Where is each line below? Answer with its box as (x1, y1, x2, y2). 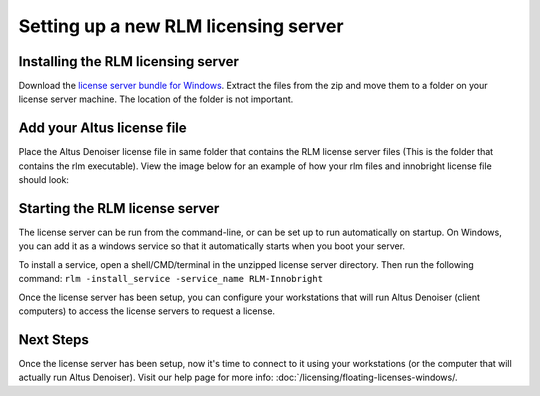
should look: (18, 174, 70, 186)
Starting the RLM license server (18, 200, 220, 217)
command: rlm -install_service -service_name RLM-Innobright (18, 273, 324, 285)
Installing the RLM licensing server (18, 53, 240, 70)
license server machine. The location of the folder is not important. (18, 93, 294, 105)
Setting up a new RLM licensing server (18, 15, 344, 37)
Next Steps (18, 331, 89, 348)
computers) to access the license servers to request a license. (18, 305, 275, 317)
